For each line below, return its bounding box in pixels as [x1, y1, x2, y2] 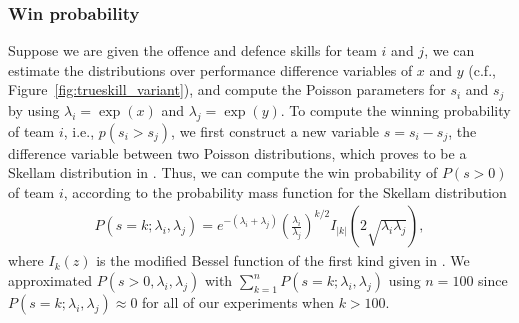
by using [8, 99, 60, 120]
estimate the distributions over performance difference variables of [8, 59, 413, 80]
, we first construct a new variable [171, 120, 380, 141]
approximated [8, 270, 93, 291]
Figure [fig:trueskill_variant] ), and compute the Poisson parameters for [8, 79, 446, 100]
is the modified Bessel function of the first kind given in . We [96, 250, 470, 271]
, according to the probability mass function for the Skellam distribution [63, 181, 507, 202]
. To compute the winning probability [280, 99, 511, 120]
